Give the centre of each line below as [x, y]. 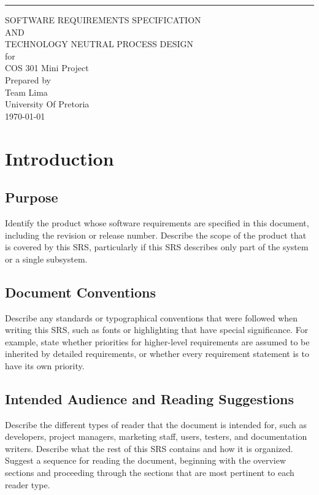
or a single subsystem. [46, 259]
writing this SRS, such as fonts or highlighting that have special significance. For [157, 330]
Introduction [60, 158]
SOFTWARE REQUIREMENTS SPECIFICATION [103, 20]
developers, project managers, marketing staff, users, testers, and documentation [156, 436]
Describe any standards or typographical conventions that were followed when [152, 317]
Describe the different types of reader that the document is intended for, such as [156, 424]
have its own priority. [45, 365]
